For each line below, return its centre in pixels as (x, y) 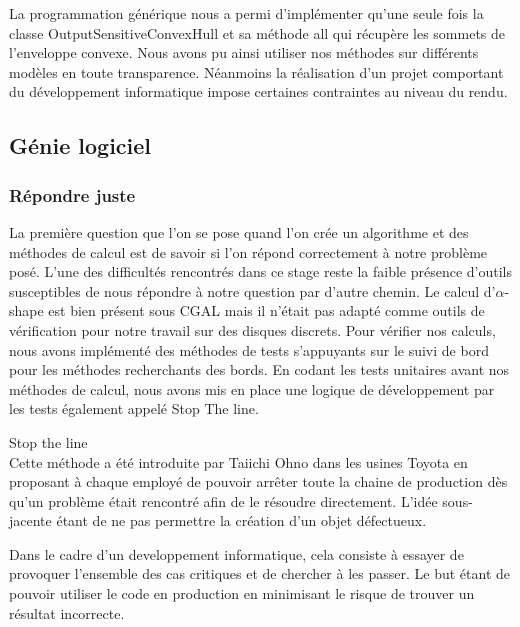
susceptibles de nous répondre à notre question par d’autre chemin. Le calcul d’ (252, 290)
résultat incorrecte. (67, 612)
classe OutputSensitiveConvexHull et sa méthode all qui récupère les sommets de (257, 32)
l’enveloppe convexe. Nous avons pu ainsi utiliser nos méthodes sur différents (244, 52)
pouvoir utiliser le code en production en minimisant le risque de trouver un (242, 593)
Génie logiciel (80, 145)
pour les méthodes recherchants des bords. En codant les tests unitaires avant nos (259, 369)
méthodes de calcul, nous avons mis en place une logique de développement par (252, 388)
